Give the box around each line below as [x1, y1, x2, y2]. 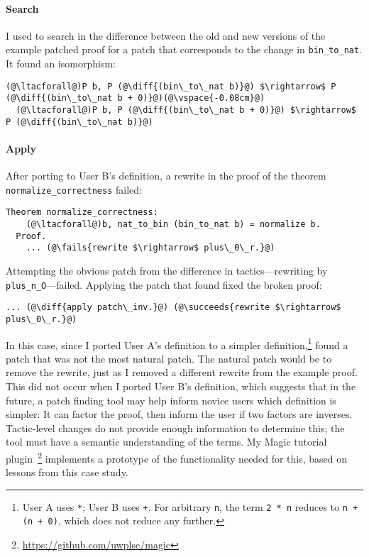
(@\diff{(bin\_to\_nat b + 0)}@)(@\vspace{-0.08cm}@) [6, 93, 265, 104]
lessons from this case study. [6, 465, 128, 480]
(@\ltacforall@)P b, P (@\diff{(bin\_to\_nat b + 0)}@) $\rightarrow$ [16, 104, 356, 115]
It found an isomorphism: [6, 56, 116, 71]
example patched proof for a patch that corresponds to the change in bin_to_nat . [6, 42, 363, 57]
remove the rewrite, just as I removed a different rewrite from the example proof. [6, 365, 358, 380]
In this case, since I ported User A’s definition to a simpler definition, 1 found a [6, 335, 348, 352]
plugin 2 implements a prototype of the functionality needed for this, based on [6, 448, 348, 465]
